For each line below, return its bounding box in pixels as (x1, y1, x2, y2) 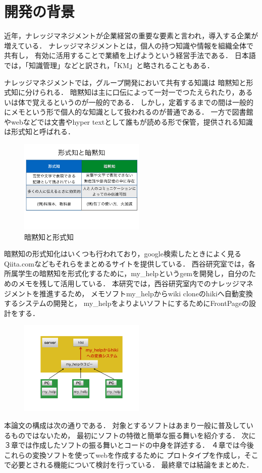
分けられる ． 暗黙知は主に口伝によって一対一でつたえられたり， (25, 87, 239, 97)
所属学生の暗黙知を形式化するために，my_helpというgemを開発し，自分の (4, 268, 249, 279)
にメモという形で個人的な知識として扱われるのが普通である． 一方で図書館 (4, 107, 253, 117)
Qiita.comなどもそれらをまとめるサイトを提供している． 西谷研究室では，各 (4, 258, 255, 269)
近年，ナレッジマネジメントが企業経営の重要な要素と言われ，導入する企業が (4, 30, 258, 41)
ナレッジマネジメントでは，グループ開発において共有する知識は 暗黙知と (4, 77, 246, 87)
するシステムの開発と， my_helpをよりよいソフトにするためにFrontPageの (4, 298, 249, 308)
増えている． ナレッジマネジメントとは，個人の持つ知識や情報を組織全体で (4, 40, 253, 50)
